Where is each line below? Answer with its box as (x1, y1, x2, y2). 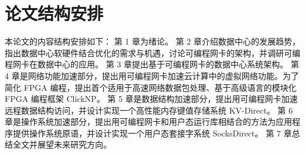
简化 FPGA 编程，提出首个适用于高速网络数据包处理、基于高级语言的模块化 (5, 81, 297, 93)
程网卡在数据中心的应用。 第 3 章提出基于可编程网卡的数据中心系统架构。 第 (5, 58, 299, 70)
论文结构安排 (5, 1, 104, 25)
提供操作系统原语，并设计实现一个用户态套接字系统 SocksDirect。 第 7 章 (12, 126, 292, 139)
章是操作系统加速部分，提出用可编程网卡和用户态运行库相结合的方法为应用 (5, 115, 292, 128)
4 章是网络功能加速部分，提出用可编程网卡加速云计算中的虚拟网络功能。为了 (5, 69, 299, 81)
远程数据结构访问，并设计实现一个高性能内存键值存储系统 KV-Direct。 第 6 (5, 104, 293, 116)
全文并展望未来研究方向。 (12, 138, 111, 150)
